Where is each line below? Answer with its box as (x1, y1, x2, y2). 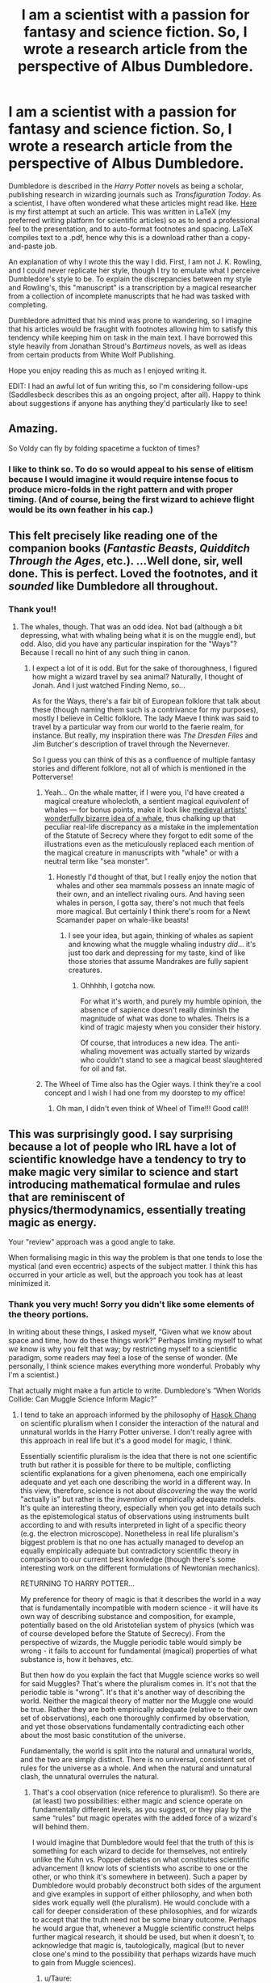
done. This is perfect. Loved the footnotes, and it (8, 567, 258, 581)
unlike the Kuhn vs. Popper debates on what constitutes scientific (31, 1854, 250, 1865)
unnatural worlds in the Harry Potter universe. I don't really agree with (19, 1427, 252, 1437)
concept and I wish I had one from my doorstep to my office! (44, 1088, 246, 1097)
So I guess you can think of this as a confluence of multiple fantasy (31, 755, 256, 765)
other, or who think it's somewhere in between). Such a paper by (31, 1872, 248, 1882)
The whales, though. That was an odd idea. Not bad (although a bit (19, 622, 243, 632)
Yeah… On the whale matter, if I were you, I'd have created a (44, 788, 244, 797)
